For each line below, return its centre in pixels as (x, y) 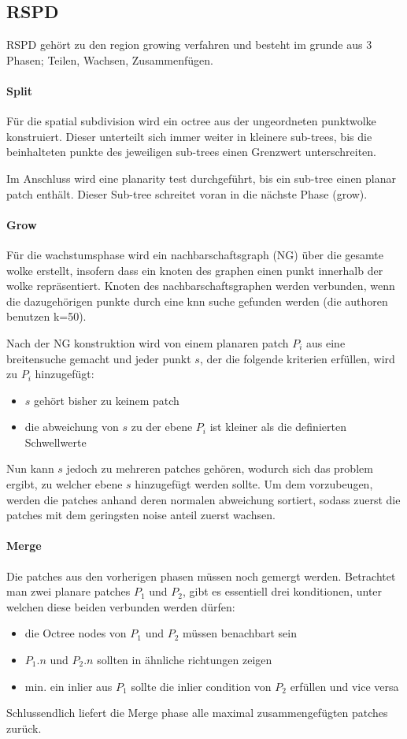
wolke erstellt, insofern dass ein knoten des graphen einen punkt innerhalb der (195, 270)
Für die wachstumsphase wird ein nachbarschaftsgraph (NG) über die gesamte (195, 254)
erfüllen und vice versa (344, 686)
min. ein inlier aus (68, 686)
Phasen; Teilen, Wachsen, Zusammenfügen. (110, 59)
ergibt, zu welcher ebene (65, 484)
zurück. (24, 728)
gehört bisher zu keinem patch (107, 400)
